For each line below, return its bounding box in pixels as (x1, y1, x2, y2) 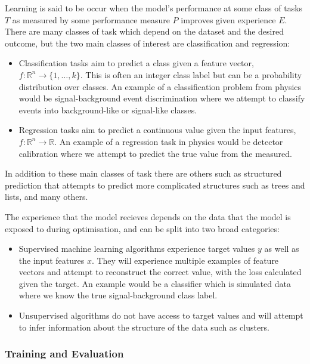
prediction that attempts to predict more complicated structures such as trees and (5, 178, 305, 191)
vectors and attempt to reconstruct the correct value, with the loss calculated (18, 266, 302, 278)
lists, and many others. (5, 190, 88, 203)
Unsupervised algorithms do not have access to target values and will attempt (18, 309, 303, 322)
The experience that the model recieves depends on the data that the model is (5, 210, 291, 223)
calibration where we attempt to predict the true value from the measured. (18, 147, 292, 159)
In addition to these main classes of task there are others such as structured (5, 167, 282, 180)
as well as (264, 242, 299, 255)
